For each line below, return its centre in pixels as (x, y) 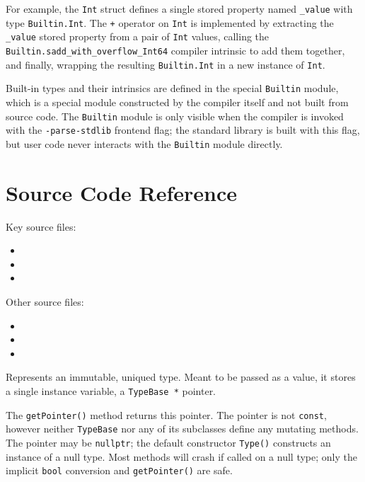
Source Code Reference (122, 192)
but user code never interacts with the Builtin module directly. (144, 143)
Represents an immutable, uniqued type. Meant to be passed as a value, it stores (181, 377)
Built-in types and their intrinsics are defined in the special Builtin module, (172, 88)
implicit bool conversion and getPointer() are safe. (119, 470)
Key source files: (41, 226)
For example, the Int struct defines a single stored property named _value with (179, 8)
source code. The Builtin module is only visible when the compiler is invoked (175, 116)
